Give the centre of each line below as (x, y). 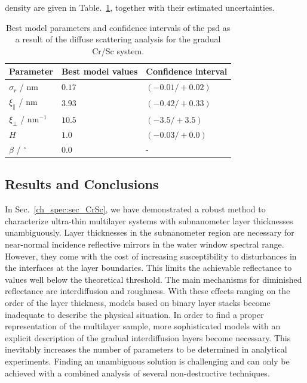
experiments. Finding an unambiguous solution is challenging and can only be (147, 361)
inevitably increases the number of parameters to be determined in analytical (146, 349)
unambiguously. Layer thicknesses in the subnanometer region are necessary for (150, 232)
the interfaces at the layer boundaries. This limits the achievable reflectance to (148, 268)
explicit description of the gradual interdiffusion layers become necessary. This (148, 337)
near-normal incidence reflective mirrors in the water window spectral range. (145, 244)
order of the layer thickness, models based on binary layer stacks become (138, 303)
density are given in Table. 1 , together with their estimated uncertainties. (140, 7)
